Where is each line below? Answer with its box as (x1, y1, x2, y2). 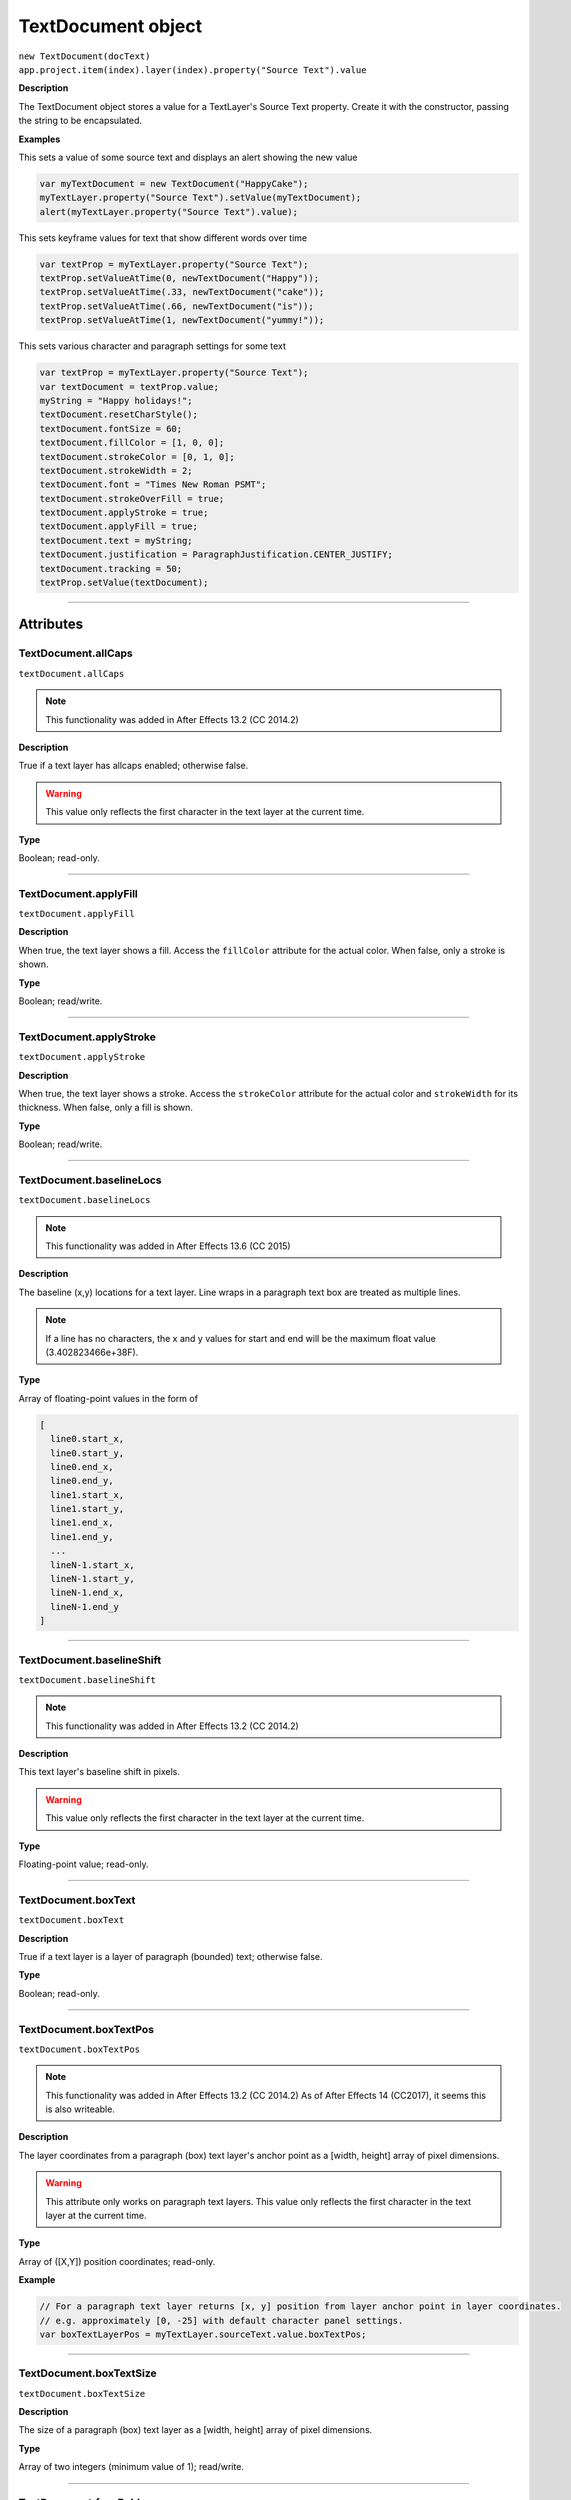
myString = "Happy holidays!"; (39, 395, 194, 406)
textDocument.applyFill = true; (39, 521, 199, 532)
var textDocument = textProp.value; (39, 381, 220, 392)
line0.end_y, (50, 1475, 114, 1487)
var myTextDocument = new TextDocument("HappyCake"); (39, 178, 309, 189)
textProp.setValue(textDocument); (39, 577, 209, 589)
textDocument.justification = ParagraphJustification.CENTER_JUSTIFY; (39, 549, 394, 560)
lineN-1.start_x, (50, 1559, 135, 1570)
